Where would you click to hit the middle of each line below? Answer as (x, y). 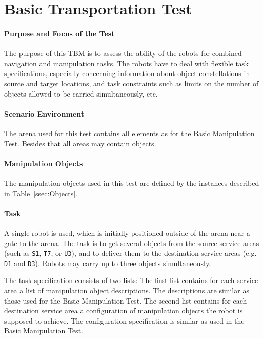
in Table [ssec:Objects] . (41, 193)
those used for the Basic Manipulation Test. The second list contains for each (126, 300)
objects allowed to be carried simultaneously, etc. (81, 93)
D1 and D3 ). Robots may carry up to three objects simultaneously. (108, 263)
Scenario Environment (44, 113)
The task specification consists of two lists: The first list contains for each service (131, 280)
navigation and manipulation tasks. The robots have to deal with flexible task (126, 63)
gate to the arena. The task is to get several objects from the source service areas (132, 243)
